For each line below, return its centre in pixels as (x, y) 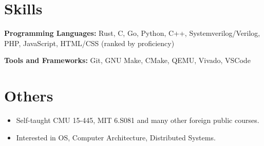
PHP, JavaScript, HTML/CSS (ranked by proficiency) (89, 43)
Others (29, 96)
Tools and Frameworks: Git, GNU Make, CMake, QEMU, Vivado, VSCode (127, 60)
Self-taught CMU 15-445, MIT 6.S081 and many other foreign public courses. (138, 120)
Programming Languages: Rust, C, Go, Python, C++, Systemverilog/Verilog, (132, 33)
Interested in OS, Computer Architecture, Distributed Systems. (116, 137)
